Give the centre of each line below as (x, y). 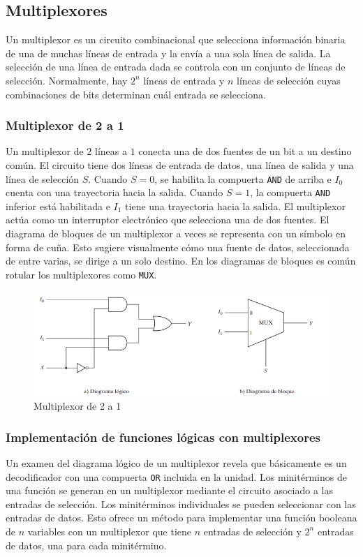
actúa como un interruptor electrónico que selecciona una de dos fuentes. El (168, 220)
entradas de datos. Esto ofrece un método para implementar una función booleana (181, 518)
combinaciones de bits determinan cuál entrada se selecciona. (136, 94)
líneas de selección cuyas (289, 80)
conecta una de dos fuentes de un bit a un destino (245, 151)
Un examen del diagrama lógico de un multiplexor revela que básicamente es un (176, 462)
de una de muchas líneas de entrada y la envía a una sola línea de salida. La (168, 53)
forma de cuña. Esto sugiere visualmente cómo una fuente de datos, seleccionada (178, 247)
